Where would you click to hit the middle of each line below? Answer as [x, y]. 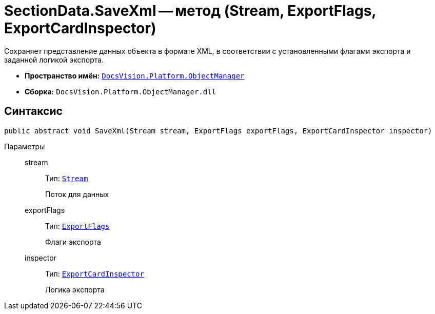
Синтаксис [33, 111]
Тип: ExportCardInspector [95, 273]
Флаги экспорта [73, 242]
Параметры [25, 146]
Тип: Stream [67, 178]
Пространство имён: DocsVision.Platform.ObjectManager [135, 75]
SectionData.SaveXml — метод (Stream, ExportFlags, [190, 11]
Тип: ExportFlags [77, 226]
